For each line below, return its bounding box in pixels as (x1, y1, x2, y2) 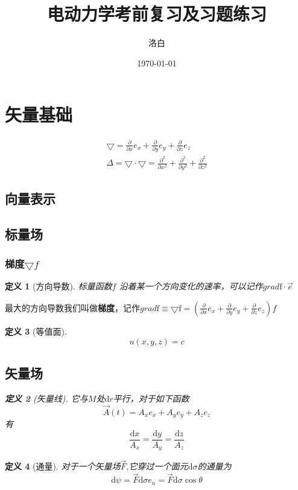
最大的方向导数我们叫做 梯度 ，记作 (5, 301, 140, 314)
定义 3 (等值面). (5, 324, 67, 337)
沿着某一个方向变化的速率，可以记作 (119, 280, 263, 292)
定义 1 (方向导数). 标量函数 (5, 280, 112, 292)
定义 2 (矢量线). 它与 (5, 392, 88, 404)
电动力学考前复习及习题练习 (46, 1, 267, 26)
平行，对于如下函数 (113, 392, 189, 404)
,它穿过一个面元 (126, 460, 188, 472)
